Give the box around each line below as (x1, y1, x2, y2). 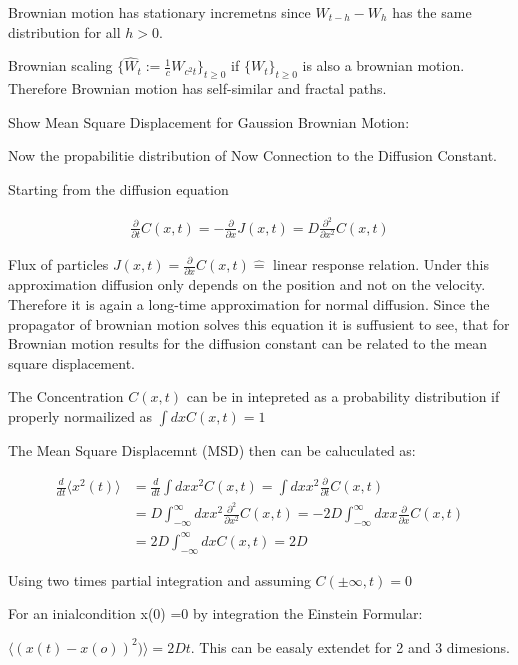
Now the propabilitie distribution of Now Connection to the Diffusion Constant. (8, 145, 497, 166)
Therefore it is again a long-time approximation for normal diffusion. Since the (8, 293, 490, 314)
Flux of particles (8, 254, 109, 274)
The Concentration (8, 386, 124, 407)
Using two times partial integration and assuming (8, 569, 311, 590)
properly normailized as (8, 405, 153, 426)
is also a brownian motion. (302, 55, 465, 76)
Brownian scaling (8, 55, 113, 76)
